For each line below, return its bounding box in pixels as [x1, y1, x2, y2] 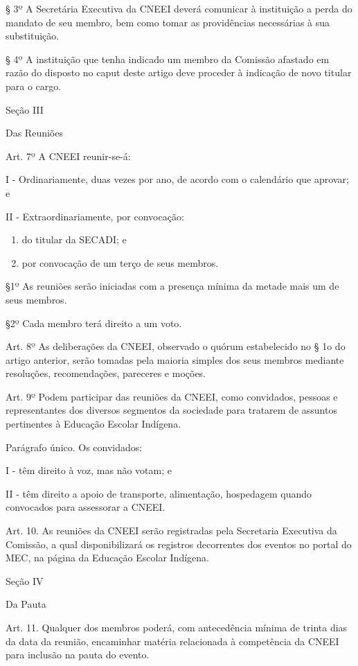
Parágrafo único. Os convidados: [6, 439, 143, 454]
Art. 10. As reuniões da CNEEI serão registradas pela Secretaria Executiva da [6, 523, 337, 538]
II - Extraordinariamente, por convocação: [6, 209, 184, 223]
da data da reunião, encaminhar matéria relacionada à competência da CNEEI [6, 633, 339, 648]
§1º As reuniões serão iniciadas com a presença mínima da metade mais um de [6, 279, 339, 293]
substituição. [6, 28, 60, 43]
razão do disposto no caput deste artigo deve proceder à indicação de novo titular [6, 65, 352, 80]
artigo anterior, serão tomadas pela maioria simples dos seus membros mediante [6, 352, 344, 367]
